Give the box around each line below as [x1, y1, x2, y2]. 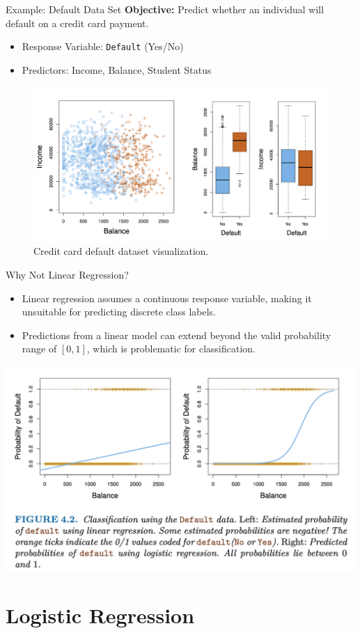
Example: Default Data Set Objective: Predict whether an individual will [6, 2, 324, 16]
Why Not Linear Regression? [6, 267, 129, 281]
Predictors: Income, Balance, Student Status [22, 62, 212, 77]
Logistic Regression [6, 601, 195, 630]
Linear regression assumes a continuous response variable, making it [22, 290, 312, 305]
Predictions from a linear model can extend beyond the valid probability [22, 327, 331, 342]
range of [22, 341, 57, 356]
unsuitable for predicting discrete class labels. [22, 304, 216, 319]
